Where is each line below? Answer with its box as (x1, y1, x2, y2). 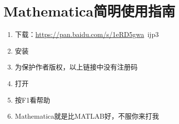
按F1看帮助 (15, 94, 50, 105)
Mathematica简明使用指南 (3, 1, 176, 21)
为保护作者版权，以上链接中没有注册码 (15, 62, 138, 72)
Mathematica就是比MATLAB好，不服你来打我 (15, 111, 159, 121)
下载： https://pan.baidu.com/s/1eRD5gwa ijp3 (15, 29, 159, 39)
